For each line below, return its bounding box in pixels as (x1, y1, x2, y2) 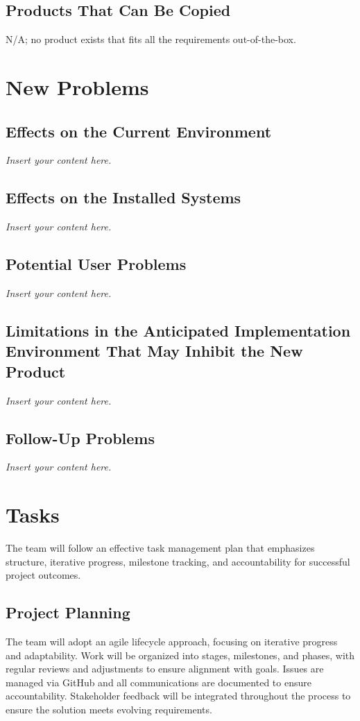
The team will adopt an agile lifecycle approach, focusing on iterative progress (6, 634, 338, 649)
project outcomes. (6, 568, 81, 582)
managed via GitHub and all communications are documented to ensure (6, 675, 311, 689)
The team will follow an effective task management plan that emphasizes (6, 541, 315, 555)
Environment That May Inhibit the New (6, 340, 303, 362)
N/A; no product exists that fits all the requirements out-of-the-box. (6, 32, 296, 46)
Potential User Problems (6, 253, 187, 275)
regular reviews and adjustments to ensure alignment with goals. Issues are (6, 661, 324, 676)
